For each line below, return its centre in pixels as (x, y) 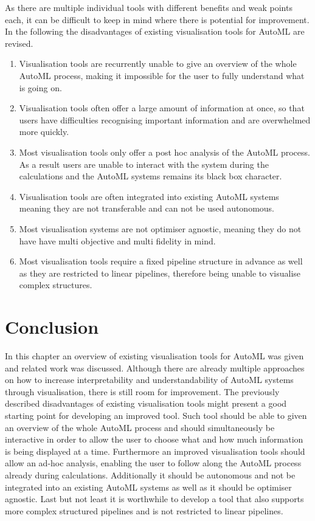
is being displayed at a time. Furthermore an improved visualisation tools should (155, 451)
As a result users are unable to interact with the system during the (144, 164)
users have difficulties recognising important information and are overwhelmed (165, 119)
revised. (19, 43)
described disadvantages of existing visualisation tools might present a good (146, 403)
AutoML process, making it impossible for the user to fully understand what (162, 75)
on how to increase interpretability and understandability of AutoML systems (149, 380)
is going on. (40, 87)
